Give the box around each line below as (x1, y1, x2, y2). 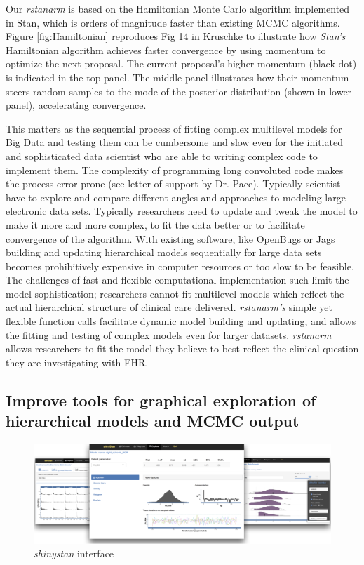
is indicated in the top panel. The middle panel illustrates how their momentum (6, 69, 349, 84)
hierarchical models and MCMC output (6, 410, 299, 432)
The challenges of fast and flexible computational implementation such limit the (6, 272, 349, 287)
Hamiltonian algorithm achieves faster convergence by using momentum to (6, 42, 326, 57)
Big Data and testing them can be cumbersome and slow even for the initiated (6, 135, 343, 149)
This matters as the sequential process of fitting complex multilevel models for (6, 121, 342, 135)
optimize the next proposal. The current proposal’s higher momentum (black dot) (6, 56, 357, 71)
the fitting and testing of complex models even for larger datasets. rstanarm (6, 327, 332, 342)
